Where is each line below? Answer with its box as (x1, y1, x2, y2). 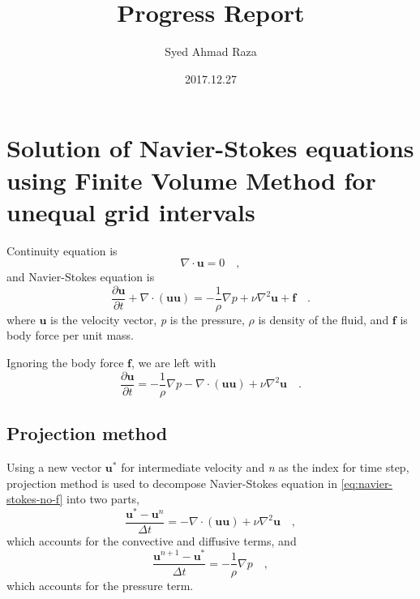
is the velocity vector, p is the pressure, (50, 310, 245, 327)
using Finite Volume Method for (6, 163, 376, 196)
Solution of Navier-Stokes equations (6, 131, 414, 165)
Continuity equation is (6, 242, 118, 259)
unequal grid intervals (6, 195, 255, 228)
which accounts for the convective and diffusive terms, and (6, 532, 297, 549)
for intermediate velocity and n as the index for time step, (121, 458, 409, 475)
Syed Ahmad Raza (165, 43, 257, 60)
